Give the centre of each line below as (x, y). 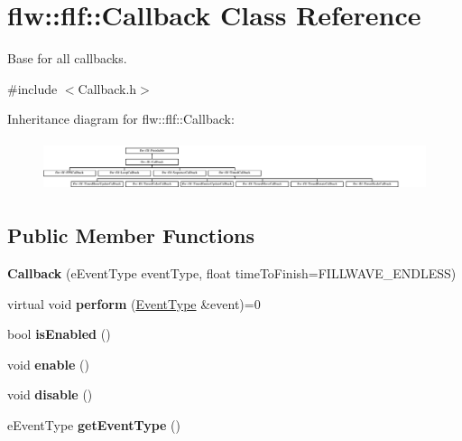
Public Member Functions (131, 235)
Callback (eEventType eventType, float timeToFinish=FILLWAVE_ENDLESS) (232, 272)
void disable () (50, 394)
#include (32, 88)
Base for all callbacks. (67, 58)
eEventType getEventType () (94, 424)
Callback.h (107, 88)
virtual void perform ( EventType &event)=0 (134, 303)
